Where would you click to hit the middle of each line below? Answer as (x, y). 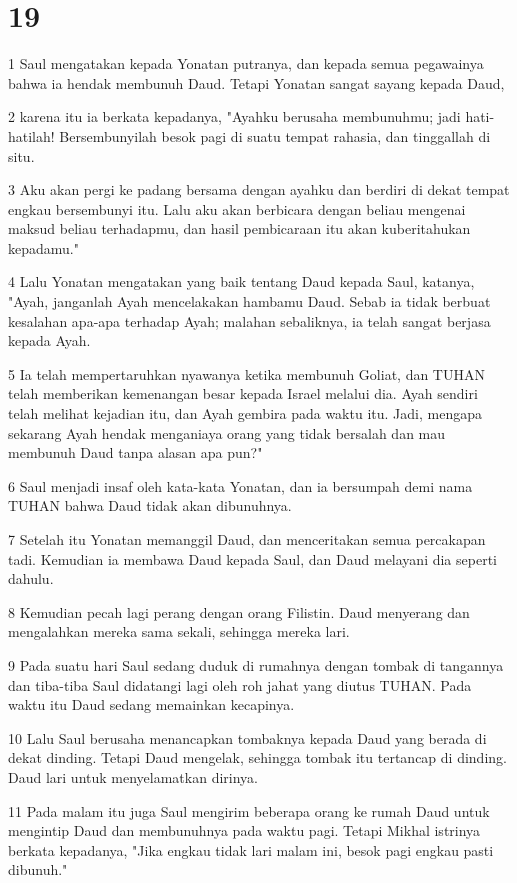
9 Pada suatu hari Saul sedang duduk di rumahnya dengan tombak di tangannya (256, 664)
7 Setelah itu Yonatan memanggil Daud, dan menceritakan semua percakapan (247, 539)
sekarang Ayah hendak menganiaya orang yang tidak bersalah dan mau (227, 432)
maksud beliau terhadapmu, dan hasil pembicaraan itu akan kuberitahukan (239, 228)
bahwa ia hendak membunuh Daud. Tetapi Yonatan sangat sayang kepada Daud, (256, 82)
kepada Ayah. (49, 340)
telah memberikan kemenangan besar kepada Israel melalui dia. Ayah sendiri (243, 393)
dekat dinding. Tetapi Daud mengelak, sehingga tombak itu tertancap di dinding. (257, 757)
